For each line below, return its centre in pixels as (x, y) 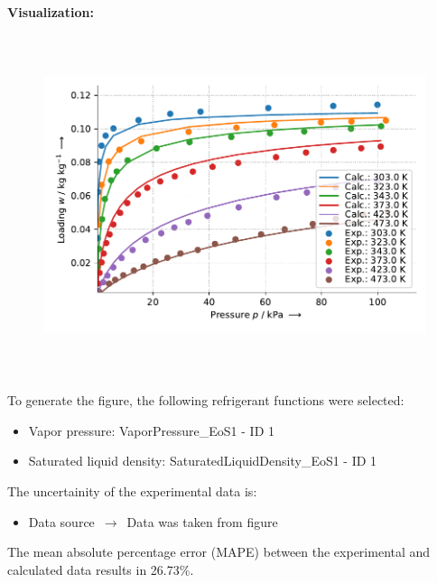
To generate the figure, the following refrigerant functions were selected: (206, 400)
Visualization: (51, 12)
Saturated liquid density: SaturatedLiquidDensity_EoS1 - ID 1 (203, 461)
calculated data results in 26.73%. (101, 569)
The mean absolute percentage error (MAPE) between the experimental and (219, 552)
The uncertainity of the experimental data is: (132, 490)
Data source (61, 521)
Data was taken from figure (202, 521)
